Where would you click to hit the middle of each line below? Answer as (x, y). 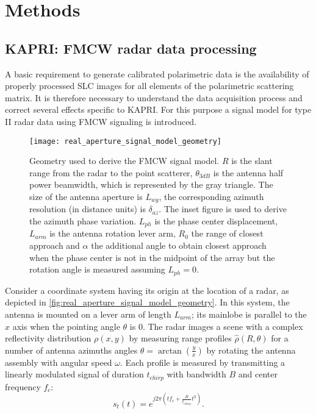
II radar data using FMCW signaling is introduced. (101, 121)
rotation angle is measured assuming (97, 269)
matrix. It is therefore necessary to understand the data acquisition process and (154, 97)
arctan (170, 351)
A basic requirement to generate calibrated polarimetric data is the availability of (157, 73)
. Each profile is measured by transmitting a (203, 362)
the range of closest (227, 233)
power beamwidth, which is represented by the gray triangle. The (151, 184)
